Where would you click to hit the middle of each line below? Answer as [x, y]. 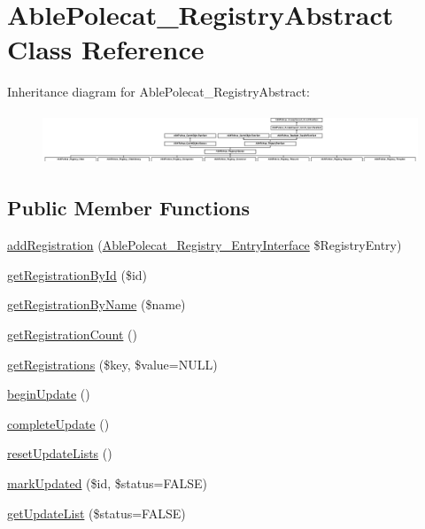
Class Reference [106, 49]
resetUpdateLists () [60, 453]
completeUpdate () [58, 423]
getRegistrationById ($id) [77, 274]
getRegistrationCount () [72, 334]
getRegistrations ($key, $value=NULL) [112, 364]
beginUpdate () [49, 394]
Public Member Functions [128, 208]
